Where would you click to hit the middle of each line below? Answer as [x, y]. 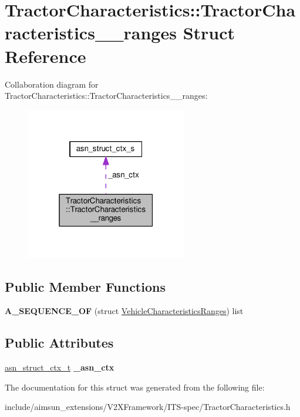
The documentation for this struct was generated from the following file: [135, 387]
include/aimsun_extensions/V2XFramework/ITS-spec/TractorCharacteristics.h [148, 407]
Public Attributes [59, 343]
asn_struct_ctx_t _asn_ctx [60, 367]
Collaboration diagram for [52, 84]
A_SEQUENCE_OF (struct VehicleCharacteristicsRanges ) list [124, 311]
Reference [45, 56]
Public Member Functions [85, 286]
